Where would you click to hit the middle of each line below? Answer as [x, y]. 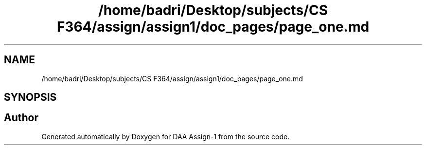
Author [21, 118]
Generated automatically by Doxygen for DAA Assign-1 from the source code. [166, 136]
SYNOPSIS [30, 97]
